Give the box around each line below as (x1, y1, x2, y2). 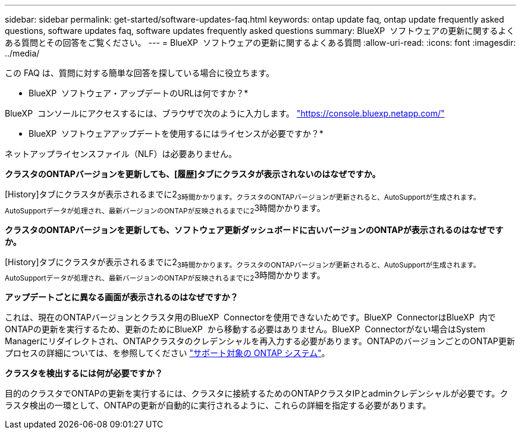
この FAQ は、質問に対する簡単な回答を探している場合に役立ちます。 (5, 68, 274, 78)
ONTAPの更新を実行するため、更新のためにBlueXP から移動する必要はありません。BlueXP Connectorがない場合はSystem (5, 324, 485, 335)
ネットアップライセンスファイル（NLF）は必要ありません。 (5, 149, 237, 159)
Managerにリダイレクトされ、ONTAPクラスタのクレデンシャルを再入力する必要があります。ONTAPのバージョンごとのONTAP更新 (5, 336, 515, 347)
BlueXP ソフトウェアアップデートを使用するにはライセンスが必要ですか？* (29, 128, 324, 139)
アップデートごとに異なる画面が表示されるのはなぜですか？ (5, 292, 238, 303)
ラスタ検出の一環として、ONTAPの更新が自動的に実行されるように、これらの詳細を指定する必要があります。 (5, 400, 431, 411)
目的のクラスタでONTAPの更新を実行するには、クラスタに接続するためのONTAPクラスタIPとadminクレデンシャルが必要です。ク (5, 388, 509, 399)
